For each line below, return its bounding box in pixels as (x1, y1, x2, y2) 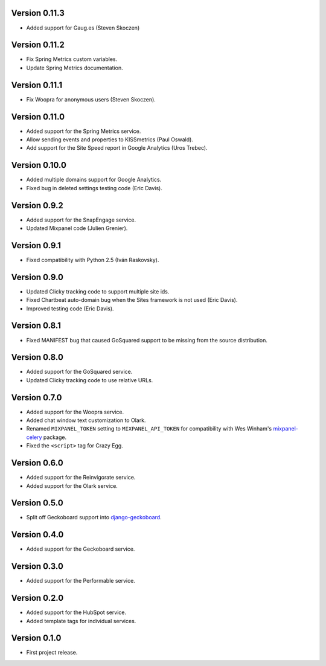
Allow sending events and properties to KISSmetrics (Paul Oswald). (26, 136, 193, 143)
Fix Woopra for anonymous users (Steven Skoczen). (26, 95, 156, 103)
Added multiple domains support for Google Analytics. (26, 176, 162, 184)
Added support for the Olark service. (26, 482, 118, 489)
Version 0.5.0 (11, 498, 63, 508)
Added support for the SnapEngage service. (26, 216, 136, 223)
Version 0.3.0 (11, 562, 63, 572)
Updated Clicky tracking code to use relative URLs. (26, 376, 153, 383)
